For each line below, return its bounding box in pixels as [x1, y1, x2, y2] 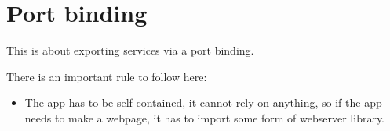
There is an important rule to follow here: [6, 68, 207, 84]
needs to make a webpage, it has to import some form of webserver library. [24, 109, 385, 126]
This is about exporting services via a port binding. [6, 42, 254, 58]
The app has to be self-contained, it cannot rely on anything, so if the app [24, 94, 382, 111]
